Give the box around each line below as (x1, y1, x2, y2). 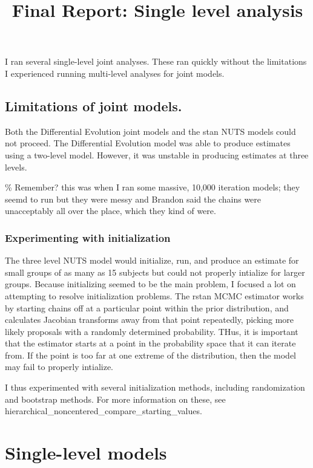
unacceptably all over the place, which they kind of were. (5, 204, 216, 217)
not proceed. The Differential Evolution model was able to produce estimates (5, 137, 291, 149)
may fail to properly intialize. (5, 360, 113, 373)
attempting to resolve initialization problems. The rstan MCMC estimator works (5, 289, 304, 302)
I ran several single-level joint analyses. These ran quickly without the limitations (5, 55, 307, 68)
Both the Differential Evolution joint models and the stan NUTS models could (5, 125, 296, 137)
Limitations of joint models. (5, 96, 182, 115)
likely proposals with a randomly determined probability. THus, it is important (5, 325, 298, 337)
